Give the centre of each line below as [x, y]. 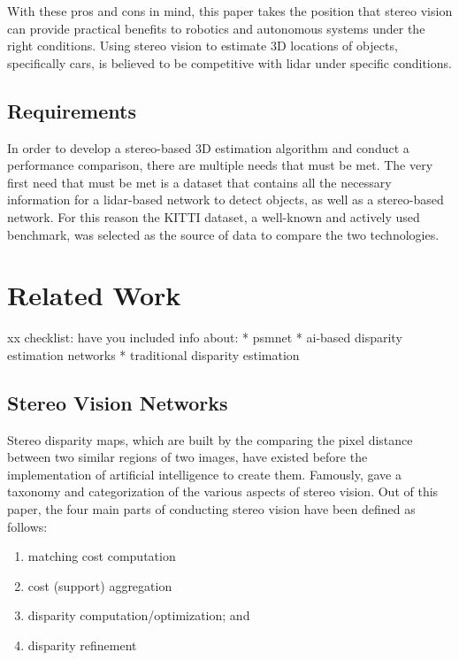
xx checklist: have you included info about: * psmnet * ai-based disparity [205, 338]
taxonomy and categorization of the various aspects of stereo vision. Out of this [223, 491]
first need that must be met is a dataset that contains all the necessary [199, 182]
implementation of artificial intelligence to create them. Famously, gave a [205, 474]
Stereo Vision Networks [118, 402]
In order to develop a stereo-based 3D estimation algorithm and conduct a [208, 147]
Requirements [72, 110]
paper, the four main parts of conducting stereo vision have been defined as [211, 509]
